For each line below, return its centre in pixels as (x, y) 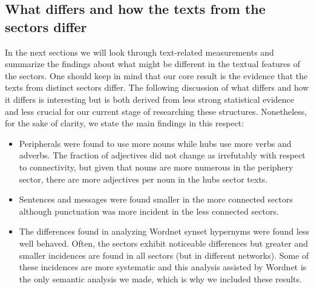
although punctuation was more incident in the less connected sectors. (149, 211)
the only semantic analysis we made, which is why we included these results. (160, 278)
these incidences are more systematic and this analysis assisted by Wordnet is (163, 267)
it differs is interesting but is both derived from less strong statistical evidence (150, 99)
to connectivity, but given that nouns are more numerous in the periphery (156, 167)
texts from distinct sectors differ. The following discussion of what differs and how (157, 87)
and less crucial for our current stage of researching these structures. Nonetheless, (156, 111)
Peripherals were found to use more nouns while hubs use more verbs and (155, 143)
